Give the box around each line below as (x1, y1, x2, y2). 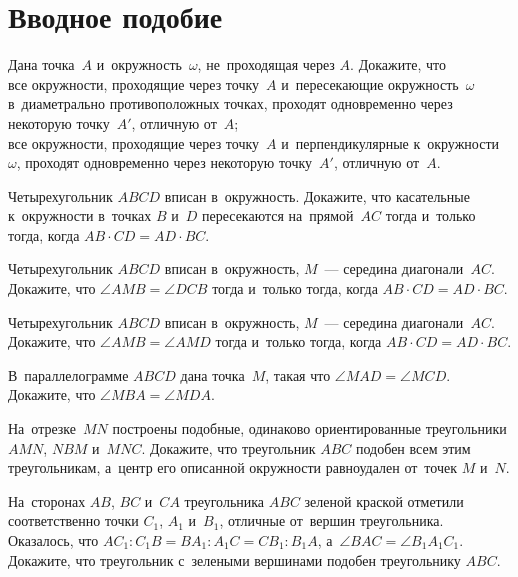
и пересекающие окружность (281, 73, 459, 94)
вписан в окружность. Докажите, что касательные (164, 185, 470, 206)
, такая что (265, 364, 331, 385)
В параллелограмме (8, 364, 129, 385)
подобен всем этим (356, 437, 471, 458)
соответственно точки (8, 510, 139, 531)
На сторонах (8, 490, 86, 511)
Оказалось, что (8, 530, 99, 550)
